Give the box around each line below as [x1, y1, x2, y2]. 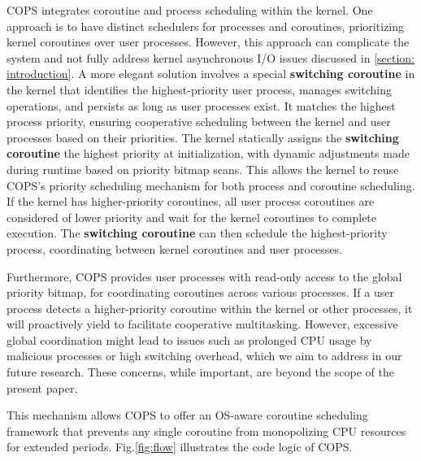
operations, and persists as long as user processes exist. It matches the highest [7, 97, 396, 114]
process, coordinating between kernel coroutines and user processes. [7, 240, 342, 257]
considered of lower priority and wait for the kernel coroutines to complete [7, 208, 377, 225]
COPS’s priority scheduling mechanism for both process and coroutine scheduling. [7, 176, 415, 194]
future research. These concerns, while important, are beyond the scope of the [7, 363, 394, 381]
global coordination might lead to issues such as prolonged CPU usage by [7, 331, 372, 348]
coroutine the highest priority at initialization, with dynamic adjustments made [7, 145, 410, 162]
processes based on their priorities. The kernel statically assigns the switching [7, 128, 399, 146]
